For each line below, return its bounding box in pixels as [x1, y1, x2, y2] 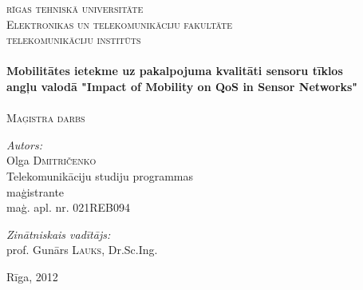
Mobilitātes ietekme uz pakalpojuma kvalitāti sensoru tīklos [6, 62, 343, 79]
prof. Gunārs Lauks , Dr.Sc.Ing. [6, 241, 158, 258]
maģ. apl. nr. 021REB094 [6, 199, 131, 216]
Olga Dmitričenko [6, 152, 97, 169]
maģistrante [6, 183, 65, 200]
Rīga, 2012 [6, 268, 58, 284]
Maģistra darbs [6, 109, 85, 126]
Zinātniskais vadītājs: [6, 225, 111, 242]
